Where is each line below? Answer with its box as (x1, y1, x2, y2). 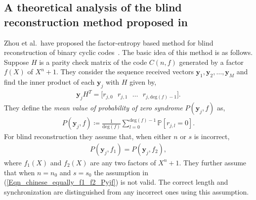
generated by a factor (179, 56, 244, 67)
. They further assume (179, 157, 247, 167)
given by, (129, 77, 157, 87)
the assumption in (94, 167, 148, 177)
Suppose (4, 56, 29, 67)
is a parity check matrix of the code (39, 56, 147, 67)
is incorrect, (194, 131, 230, 142)
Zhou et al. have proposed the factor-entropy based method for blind (4, 37, 213, 48)
